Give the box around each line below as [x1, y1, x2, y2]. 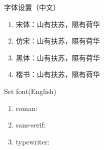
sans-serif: [15, 119, 46, 130]
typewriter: [15, 136, 50, 146]
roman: [15, 102, 37, 113]
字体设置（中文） [4, 2, 60, 12]
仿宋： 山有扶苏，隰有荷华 [15, 35, 100, 46]
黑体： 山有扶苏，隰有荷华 [15, 52, 100, 62]
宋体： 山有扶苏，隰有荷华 [15, 18, 100, 29]
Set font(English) [4, 85, 56, 96]
